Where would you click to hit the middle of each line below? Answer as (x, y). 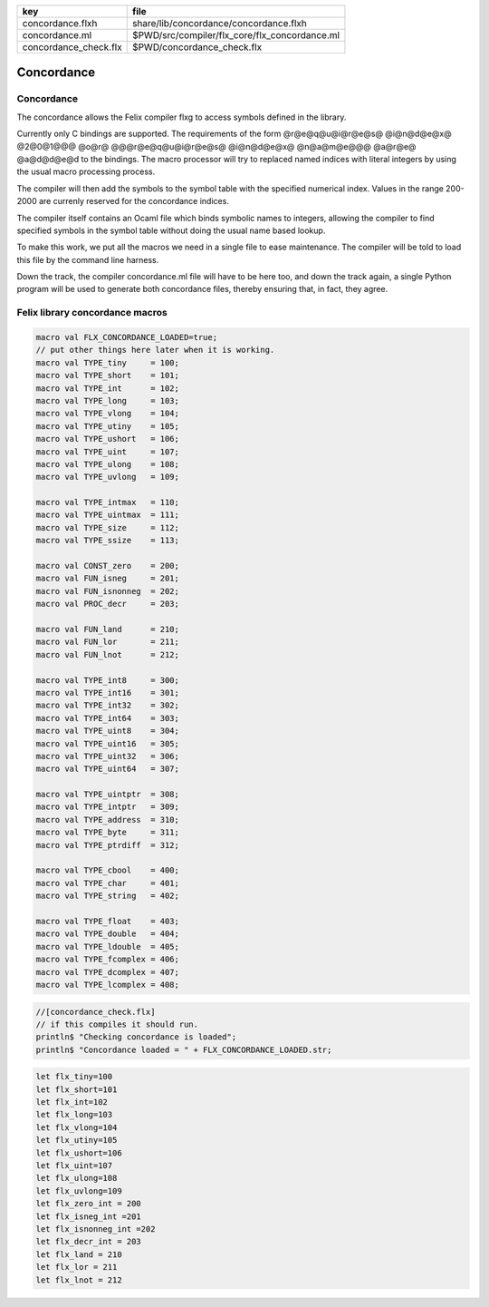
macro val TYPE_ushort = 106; (108, 439)
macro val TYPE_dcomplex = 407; (108, 972)
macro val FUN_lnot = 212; (108, 654)
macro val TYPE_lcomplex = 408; (108, 985)
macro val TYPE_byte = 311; (108, 833)
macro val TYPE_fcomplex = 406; (108, 960)
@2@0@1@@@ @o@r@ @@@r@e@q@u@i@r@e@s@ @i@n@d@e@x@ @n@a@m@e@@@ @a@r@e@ (216, 146)
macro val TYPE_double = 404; (108, 934)
